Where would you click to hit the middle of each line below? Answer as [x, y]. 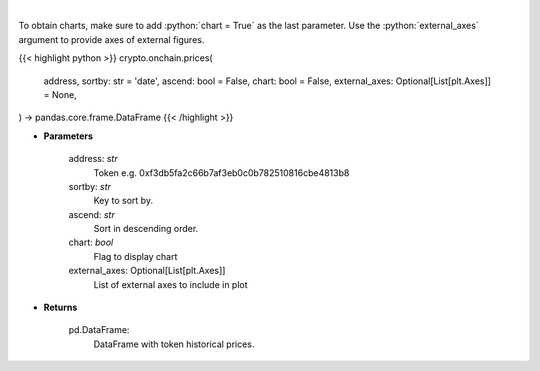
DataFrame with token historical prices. [174, 344]
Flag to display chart [135, 256]
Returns [60, 307]
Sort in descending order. [146, 229]
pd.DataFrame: [99, 330]
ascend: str [91, 214]
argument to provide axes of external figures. [111, 39]
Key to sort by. [123, 201]
